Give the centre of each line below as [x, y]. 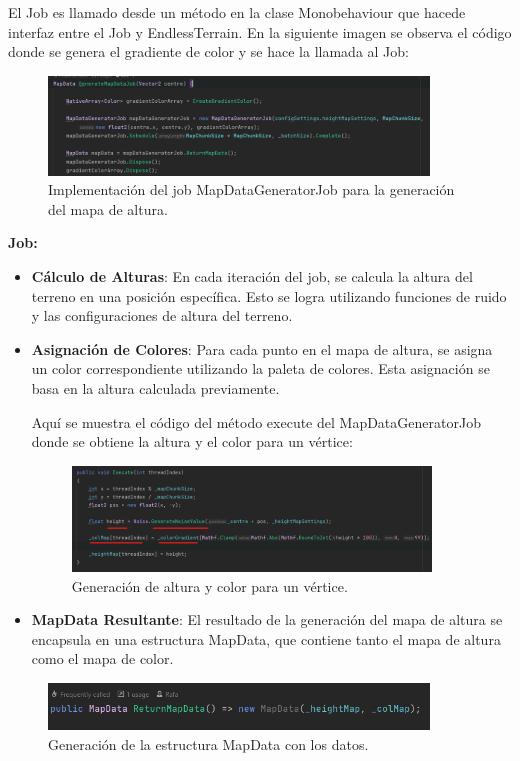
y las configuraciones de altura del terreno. [162, 315]
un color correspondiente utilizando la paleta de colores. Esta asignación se [260, 368]
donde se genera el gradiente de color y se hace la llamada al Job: [208, 51]
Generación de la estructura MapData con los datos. [208, 743]
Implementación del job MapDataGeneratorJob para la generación [251, 189]
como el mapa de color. [102, 658]
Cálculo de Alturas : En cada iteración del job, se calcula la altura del [252, 276]
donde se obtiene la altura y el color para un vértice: [192, 441]
